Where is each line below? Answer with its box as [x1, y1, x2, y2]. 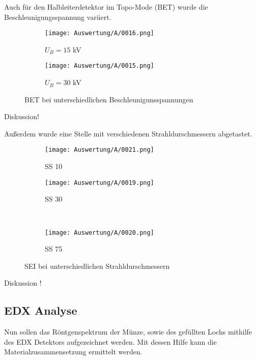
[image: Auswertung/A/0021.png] [45, 146, 154, 154]
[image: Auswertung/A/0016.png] [45, 30, 154, 37]
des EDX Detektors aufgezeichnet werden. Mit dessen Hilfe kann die [4, 336, 217, 347]
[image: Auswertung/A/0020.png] [45, 229, 154, 236]
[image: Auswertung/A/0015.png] [45, 62, 154, 70]
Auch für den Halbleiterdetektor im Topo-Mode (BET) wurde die [4, 2, 208, 12]
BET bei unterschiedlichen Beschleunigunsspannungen [24, 94, 193, 104]
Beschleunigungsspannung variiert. [4, 11, 111, 22]
